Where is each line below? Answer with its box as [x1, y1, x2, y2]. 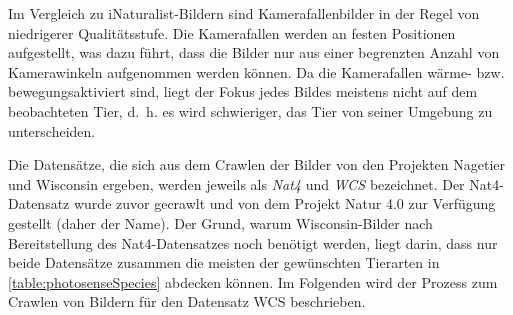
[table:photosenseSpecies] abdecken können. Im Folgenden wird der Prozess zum [8, 271, 498, 292]
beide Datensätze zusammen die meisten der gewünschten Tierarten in [8, 252, 440, 273]
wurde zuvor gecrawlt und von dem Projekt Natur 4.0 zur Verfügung [73, 193, 496, 214]
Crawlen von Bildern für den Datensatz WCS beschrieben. [8, 291, 366, 312]
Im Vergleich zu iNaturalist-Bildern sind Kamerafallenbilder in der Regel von [8, 3, 480, 23]
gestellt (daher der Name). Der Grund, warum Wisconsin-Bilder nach [8, 212, 433, 233]
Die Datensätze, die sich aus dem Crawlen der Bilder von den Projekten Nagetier [8, 154, 505, 175]
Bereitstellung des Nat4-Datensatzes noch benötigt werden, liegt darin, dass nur [8, 232, 498, 253]
